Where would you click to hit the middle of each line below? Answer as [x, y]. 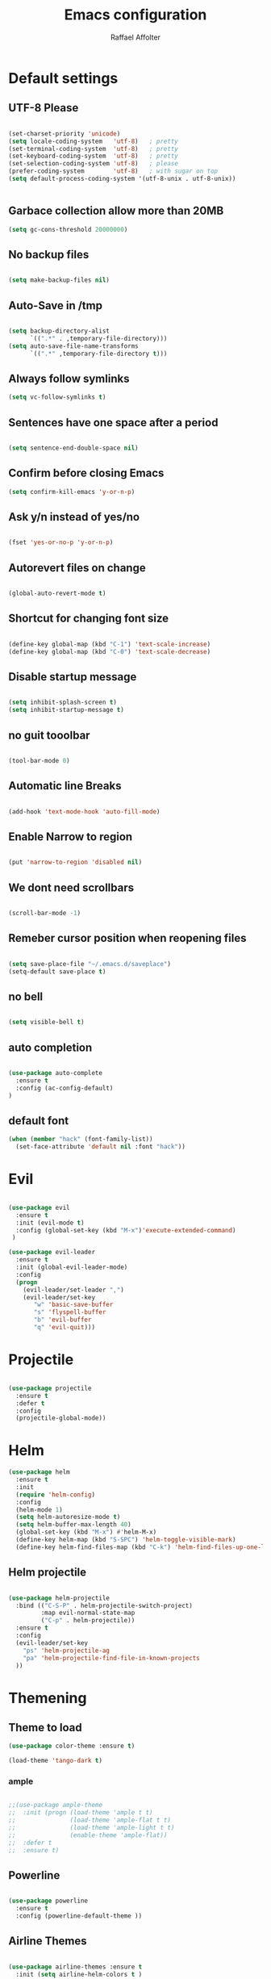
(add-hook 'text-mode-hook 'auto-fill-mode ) [84, 812]
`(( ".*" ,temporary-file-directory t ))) [98, 354]
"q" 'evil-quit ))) [64, 1328]
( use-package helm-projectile [59, 1598]
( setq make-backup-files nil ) [59, 280]
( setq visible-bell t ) [46, 1023]
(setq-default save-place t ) [57, 971]
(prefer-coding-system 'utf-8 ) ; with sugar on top [113, 171]
